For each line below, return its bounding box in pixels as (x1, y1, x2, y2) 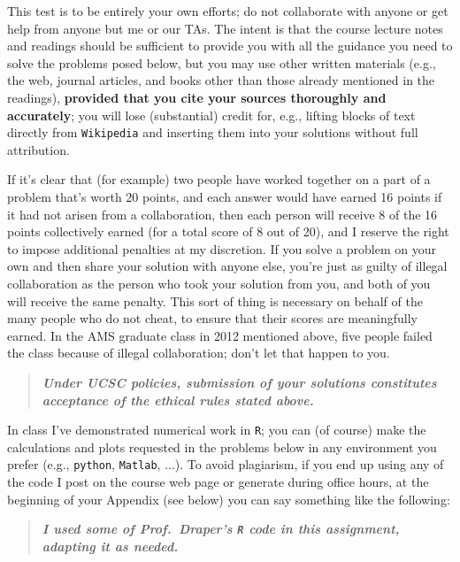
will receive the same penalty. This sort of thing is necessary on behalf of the (7, 291, 423, 310)
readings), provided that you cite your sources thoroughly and (7, 88, 387, 106)
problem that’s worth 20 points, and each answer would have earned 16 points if (7, 188, 442, 205)
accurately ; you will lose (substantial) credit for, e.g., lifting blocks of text (7, 105, 416, 124)
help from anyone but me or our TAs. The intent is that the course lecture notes (7, 19, 443, 37)
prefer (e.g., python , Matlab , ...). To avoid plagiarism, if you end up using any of (7, 455, 444, 473)
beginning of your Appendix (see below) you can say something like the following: (7, 489, 450, 508)
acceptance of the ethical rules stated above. (42, 390, 314, 409)
